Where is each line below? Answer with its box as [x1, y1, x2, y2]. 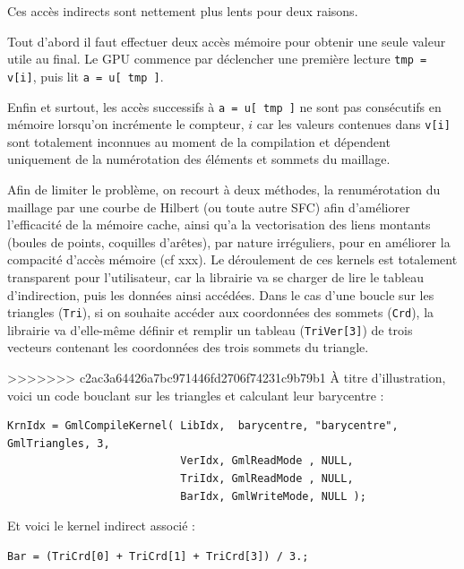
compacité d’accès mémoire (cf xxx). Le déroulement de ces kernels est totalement [7, 250, 458, 269]
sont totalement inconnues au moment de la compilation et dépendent [7, 132, 391, 151]
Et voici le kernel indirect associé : [7, 516, 196, 535]
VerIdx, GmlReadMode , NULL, [180, 454, 354, 468]
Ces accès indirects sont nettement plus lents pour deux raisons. [7, 2, 358, 20]
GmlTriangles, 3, [7, 436, 110, 450]
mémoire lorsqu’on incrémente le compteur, [7, 115, 245, 134]
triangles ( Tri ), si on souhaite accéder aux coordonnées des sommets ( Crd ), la [7, 303, 434, 322]
